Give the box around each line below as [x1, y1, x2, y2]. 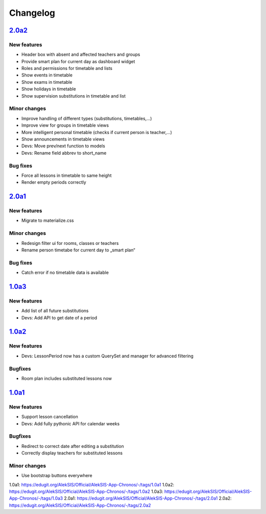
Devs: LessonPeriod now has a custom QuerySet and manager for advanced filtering [21, 353, 194, 359]
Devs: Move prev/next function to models [21, 143, 105, 149]
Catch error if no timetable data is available [21, 270, 109, 275]
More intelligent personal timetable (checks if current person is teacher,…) [21, 129, 172, 135]
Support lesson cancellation [21, 414, 78, 420]
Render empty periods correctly [21, 179, 86, 185]
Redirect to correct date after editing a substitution [21, 443, 124, 449]
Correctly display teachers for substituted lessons [21, 450, 123, 456]
